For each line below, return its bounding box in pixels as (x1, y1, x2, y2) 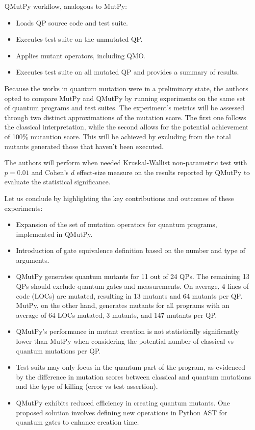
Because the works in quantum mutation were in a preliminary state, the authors (4, 83, 248, 93)
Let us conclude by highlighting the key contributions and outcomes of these (4, 193, 234, 203)
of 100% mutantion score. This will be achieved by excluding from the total (4, 131, 231, 141)
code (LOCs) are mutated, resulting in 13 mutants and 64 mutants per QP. (16, 290, 243, 301)
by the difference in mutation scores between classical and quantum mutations (16, 371, 251, 381)
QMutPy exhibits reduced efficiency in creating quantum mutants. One (16, 398, 230, 407)
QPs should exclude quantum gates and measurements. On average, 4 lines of (16, 281, 249, 291)
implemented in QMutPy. (16, 228, 93, 239)
